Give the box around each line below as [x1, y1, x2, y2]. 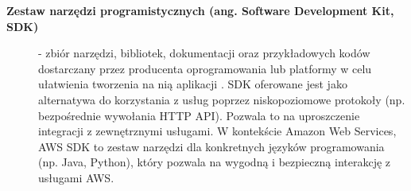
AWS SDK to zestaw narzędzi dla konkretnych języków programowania [38, 138, 385, 154]
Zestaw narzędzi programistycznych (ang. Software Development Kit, [6, 2, 394, 18]
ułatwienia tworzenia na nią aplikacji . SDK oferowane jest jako [38, 76, 347, 92]
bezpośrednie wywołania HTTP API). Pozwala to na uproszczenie [38, 107, 360, 123]
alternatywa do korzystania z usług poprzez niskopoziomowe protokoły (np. [38, 91, 405, 107]
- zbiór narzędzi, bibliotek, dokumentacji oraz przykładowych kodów [38, 45, 370, 61]
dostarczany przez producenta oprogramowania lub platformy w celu [38, 60, 372, 76]
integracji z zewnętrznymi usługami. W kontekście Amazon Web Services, [38, 123, 397, 139]
